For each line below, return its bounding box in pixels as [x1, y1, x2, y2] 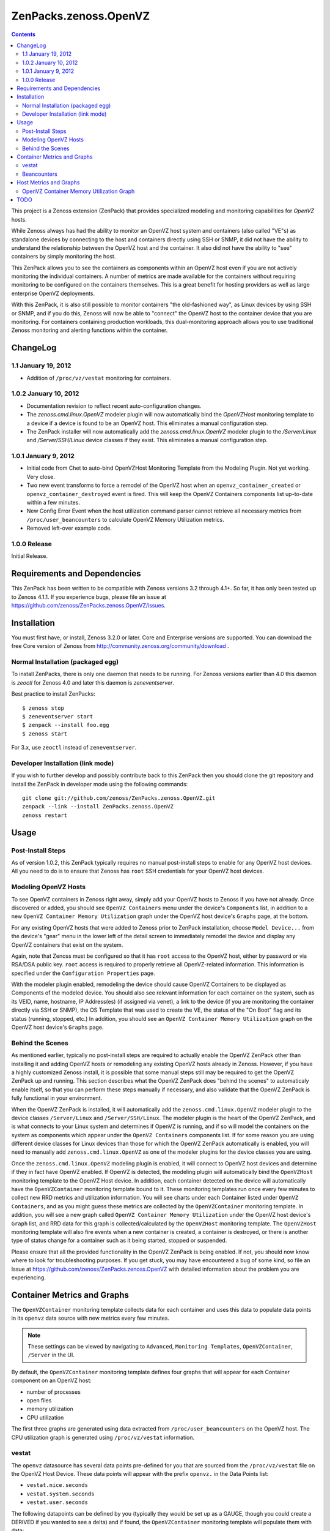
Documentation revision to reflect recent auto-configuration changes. [26, 402, 202, 410]
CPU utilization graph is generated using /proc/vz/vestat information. [11, 1434, 195, 1441]
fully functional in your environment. [11, 1094, 103, 1102]
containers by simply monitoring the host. [11, 253, 116, 260]
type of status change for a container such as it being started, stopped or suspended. [11, 1237, 227, 1244]
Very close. [26, 473, 55, 480]
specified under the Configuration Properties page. [11, 969, 155, 977]
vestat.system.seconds [26, 1490, 95, 1497]
